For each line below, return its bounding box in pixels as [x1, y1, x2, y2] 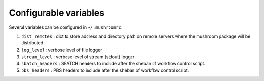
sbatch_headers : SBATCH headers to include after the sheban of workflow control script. [21, 61, 205, 66]
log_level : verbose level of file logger [21, 47, 102, 53]
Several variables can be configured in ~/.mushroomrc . [9, 24, 123, 30]
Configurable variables [9, 7, 105, 18]
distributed [21, 40, 44, 46]
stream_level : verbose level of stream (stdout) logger [21, 54, 135, 60]
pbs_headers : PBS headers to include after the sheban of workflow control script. [21, 67, 189, 73]
